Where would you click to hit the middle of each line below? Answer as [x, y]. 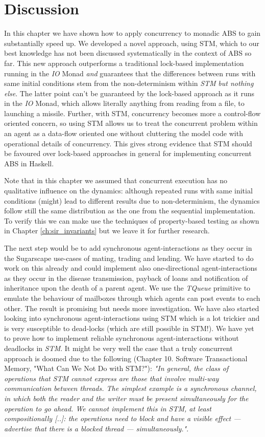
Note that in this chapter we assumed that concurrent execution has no [116, 180]
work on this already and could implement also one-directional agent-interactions [131, 268]
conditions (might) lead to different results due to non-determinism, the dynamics [132, 200]
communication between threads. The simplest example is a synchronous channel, [130, 388]
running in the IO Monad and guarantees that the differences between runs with [130, 73]
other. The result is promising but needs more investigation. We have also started [132, 308]
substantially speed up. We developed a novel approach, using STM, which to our [132, 43]
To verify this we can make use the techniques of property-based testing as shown [132, 220]
